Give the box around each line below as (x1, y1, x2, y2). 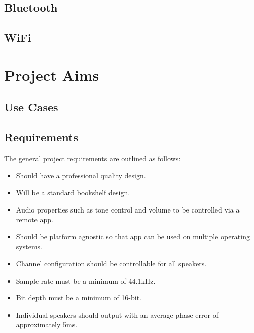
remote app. (16, 214, 53, 225)
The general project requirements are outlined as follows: (4, 153, 181, 163)
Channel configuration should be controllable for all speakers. (16, 258, 207, 269)
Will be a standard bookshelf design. (16, 187, 130, 198)
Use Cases (4, 99, 58, 115)
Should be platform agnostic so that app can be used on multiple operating (16, 231, 250, 241)
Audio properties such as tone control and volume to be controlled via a (16, 204, 240, 215)
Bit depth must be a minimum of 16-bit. (16, 292, 142, 303)
